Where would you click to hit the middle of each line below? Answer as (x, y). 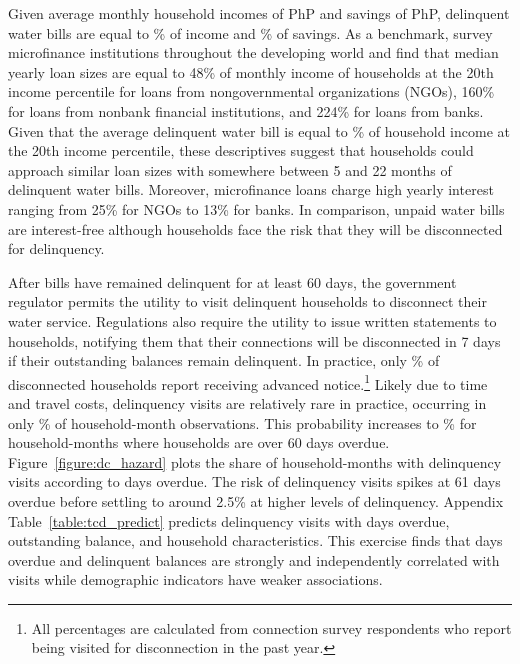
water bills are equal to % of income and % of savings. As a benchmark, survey (250, 32)
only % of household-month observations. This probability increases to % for (242, 422)
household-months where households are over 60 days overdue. (199, 442)
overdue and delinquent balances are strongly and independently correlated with (254, 559)
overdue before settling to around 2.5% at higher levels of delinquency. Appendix (256, 500)
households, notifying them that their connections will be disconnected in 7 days (254, 340)
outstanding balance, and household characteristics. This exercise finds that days (255, 540)
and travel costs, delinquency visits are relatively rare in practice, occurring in (247, 402)
